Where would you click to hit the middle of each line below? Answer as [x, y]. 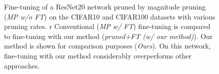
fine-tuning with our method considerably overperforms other [98, 55]
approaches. [22, 65]
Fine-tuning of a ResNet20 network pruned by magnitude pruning [105, 6]
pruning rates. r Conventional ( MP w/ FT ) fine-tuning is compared [107, 26]
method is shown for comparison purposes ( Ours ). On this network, [107, 46]
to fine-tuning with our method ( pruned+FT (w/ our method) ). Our [108, 36]
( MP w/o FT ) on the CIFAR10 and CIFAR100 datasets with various [110, 16]
